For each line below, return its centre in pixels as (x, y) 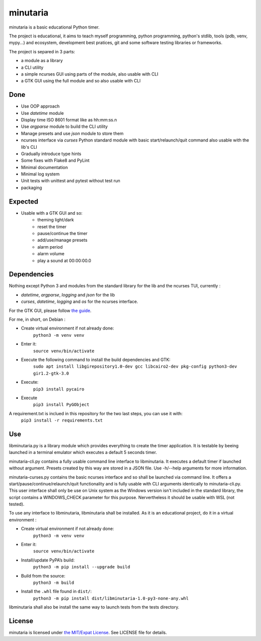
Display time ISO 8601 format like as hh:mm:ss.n (69, 120)
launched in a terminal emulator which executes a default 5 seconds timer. (83, 453)
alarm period (50, 247)
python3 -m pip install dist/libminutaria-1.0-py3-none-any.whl (111, 598)
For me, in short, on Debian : (37, 319)
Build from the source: (43, 576)
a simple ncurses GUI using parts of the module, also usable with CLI (90, 74)
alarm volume (51, 254)
